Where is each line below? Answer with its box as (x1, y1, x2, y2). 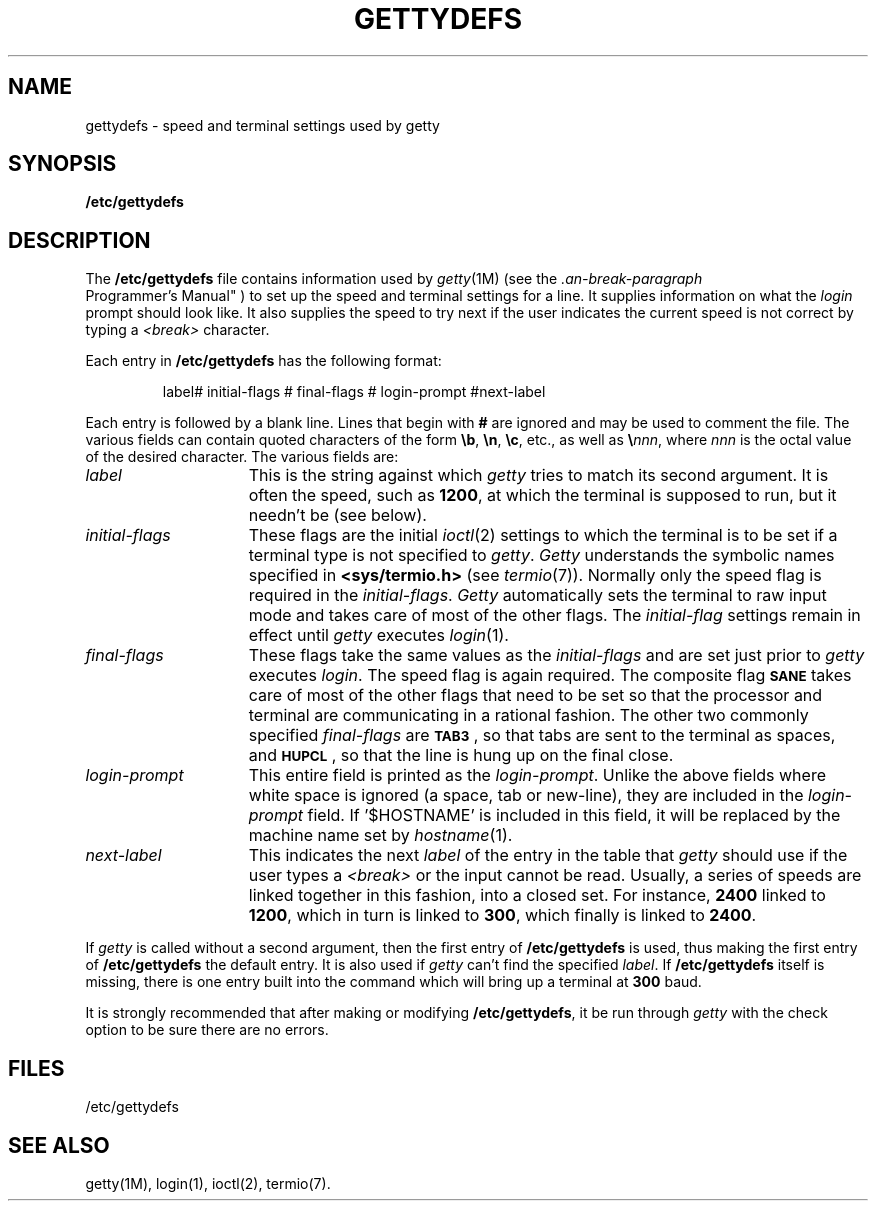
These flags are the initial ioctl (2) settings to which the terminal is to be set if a (248, 525, 838, 546)
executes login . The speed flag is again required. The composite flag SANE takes (248, 665, 852, 686)
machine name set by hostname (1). (248, 825, 513, 846)
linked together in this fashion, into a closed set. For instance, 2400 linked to (248, 885, 826, 906)
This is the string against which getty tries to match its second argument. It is (248, 465, 829, 486)
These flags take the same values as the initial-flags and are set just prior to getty (248, 645, 865, 666)
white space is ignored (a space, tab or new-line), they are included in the (248, 785, 804, 806)
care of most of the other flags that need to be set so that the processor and (248, 685, 823, 706)
